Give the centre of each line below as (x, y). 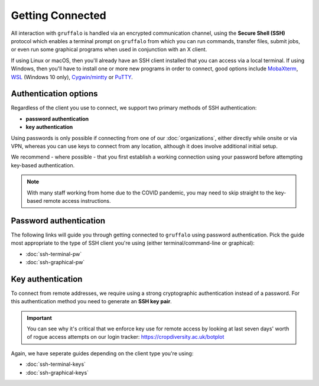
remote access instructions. (77, 200)
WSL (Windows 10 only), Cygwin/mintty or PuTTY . (72, 77)
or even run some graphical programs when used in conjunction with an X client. (109, 50)
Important (40, 318)
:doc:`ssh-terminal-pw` (54, 254)
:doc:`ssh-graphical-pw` (55, 262)
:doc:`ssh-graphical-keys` (57, 372)
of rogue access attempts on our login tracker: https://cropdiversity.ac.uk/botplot (126, 337)
